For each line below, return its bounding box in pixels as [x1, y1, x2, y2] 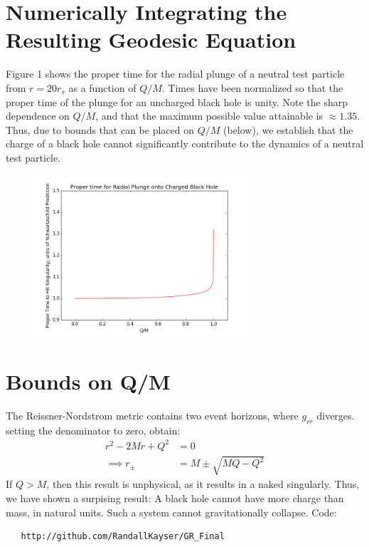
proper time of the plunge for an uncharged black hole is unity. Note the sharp [6, 94, 348, 109]
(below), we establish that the [223, 122, 353, 137]
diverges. [316, 407, 355, 422]
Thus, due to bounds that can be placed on [6, 122, 195, 137]
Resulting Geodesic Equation [6, 25, 296, 54]
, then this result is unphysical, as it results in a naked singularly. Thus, [46, 476, 360, 491]
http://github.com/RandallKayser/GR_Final [21, 531, 225, 542]
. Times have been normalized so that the [161, 80, 343, 95]
